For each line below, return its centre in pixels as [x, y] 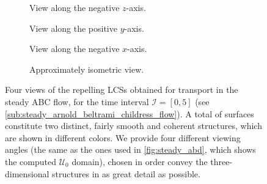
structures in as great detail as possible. [126, 173]
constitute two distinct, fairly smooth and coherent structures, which [133, 126]
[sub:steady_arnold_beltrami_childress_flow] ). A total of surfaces [130, 113]
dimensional [27, 173]
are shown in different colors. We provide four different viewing [123, 137]
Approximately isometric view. [87, 69]
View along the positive [73, 28]
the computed [31, 161]
